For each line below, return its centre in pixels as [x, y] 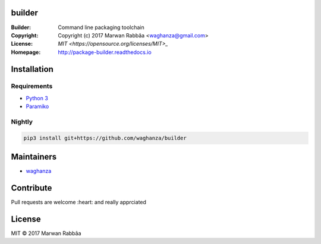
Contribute [32, 188]
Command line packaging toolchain [101, 27]
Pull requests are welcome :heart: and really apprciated [79, 202]
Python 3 [37, 98]
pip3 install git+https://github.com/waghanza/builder [105, 138]
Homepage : [26, 52]
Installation [32, 69]
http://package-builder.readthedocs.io [105, 52]
